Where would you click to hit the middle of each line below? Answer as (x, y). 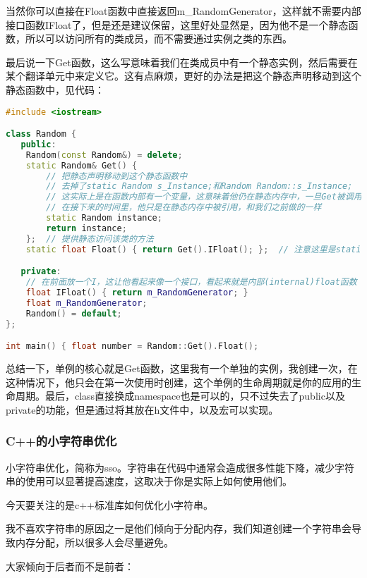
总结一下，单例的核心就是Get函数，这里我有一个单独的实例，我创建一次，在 (182, 368)
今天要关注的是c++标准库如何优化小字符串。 (109, 504)
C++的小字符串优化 (61, 441)
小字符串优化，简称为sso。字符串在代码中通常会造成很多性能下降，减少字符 (180, 467)
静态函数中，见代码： (55, 89)
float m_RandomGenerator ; (86, 303)
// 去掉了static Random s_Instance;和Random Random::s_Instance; (199, 186)
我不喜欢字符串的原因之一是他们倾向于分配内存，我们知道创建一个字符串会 (179, 528)
